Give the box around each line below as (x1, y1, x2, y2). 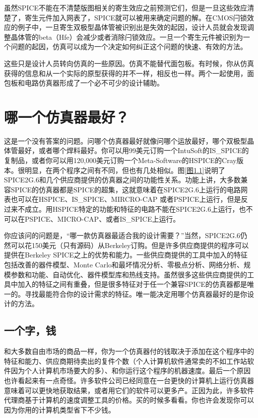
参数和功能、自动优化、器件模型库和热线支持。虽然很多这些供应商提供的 (10, 269, 247, 279)
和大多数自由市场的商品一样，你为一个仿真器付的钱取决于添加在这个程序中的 (4, 346, 254, 356)
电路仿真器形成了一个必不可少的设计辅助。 (24, 78, 164, 88)
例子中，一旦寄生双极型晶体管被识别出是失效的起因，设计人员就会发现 (17, 22, 247, 32)
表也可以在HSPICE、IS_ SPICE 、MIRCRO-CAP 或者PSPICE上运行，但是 (4, 194, 241, 204)
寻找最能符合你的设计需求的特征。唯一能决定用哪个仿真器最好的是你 (24, 288, 247, 299)
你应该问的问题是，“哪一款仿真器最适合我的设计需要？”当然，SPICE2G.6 (4, 230, 241, 241)
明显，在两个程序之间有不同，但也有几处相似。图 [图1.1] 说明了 (24, 165, 225, 175)
